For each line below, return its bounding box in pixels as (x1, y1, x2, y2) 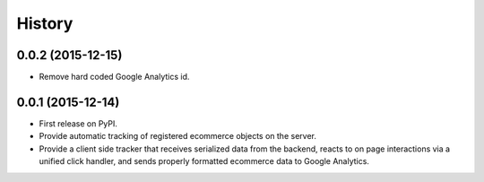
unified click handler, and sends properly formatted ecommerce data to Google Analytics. (39, 156, 369, 167)
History (16, 13, 73, 33)
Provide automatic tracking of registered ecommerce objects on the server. (39, 131, 317, 142)
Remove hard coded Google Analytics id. (39, 72, 190, 82)
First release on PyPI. (39, 117, 118, 129)
